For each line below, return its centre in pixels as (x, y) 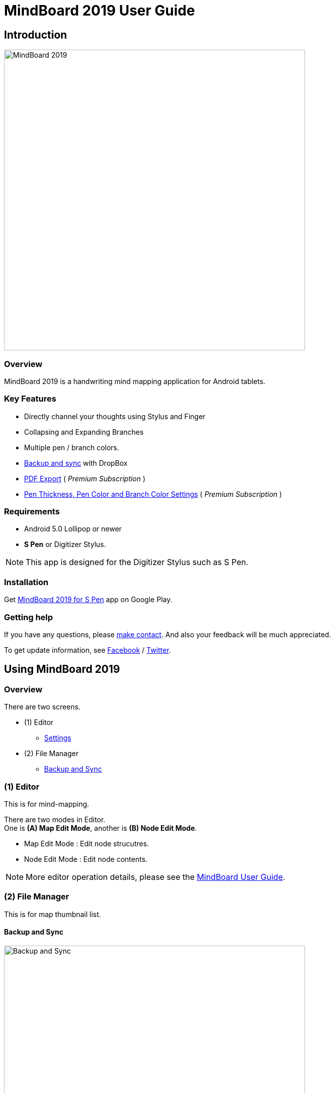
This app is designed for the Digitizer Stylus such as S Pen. (137, 562)
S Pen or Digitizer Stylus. (65, 544)
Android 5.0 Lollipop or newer (73, 529)
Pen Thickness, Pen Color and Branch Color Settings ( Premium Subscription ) (153, 494)
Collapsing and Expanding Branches (84, 432)
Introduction (36, 35)
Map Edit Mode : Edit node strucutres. (87, 843)
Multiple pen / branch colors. (72, 447)
